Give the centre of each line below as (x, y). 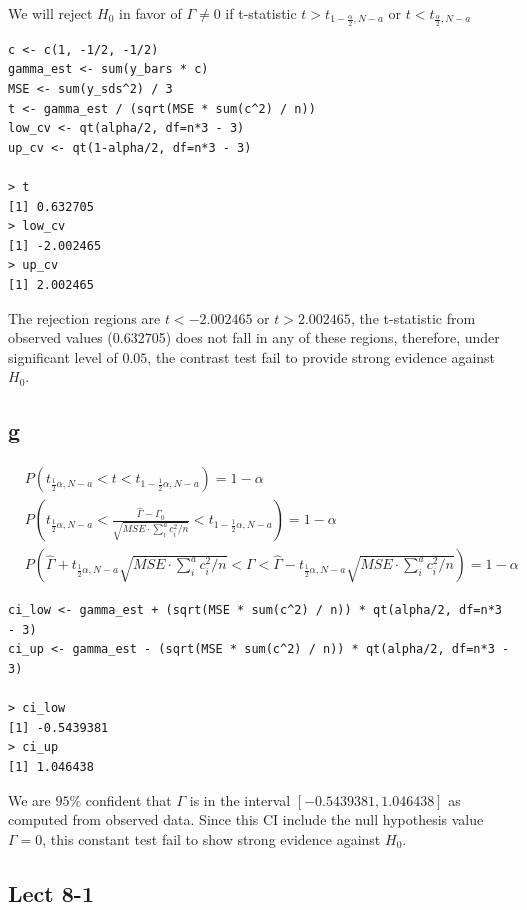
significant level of (63, 356)
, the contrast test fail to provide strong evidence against (321, 356)
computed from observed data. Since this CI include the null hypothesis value (246, 819)
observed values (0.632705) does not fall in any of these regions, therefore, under (254, 337)
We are (29, 799)
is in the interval (240, 799)
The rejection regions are (84, 317)
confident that (128, 799)
